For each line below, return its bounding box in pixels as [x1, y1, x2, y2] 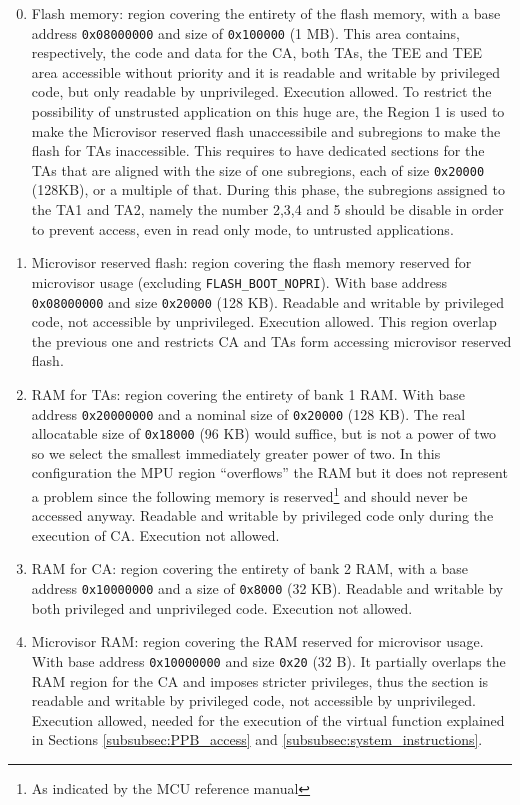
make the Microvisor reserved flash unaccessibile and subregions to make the [31, 120, 501, 141]
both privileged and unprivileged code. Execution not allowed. [31, 597, 413, 618]
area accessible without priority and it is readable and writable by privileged [31, 61, 501, 82]
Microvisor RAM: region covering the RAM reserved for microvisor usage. [31, 631, 484, 652]
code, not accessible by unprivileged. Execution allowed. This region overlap [31, 311, 497, 332]
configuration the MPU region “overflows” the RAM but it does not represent [31, 462, 508, 483]
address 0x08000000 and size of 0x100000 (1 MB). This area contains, [31, 22, 460, 43]
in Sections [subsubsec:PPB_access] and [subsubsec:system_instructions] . [31, 729, 483, 750]
